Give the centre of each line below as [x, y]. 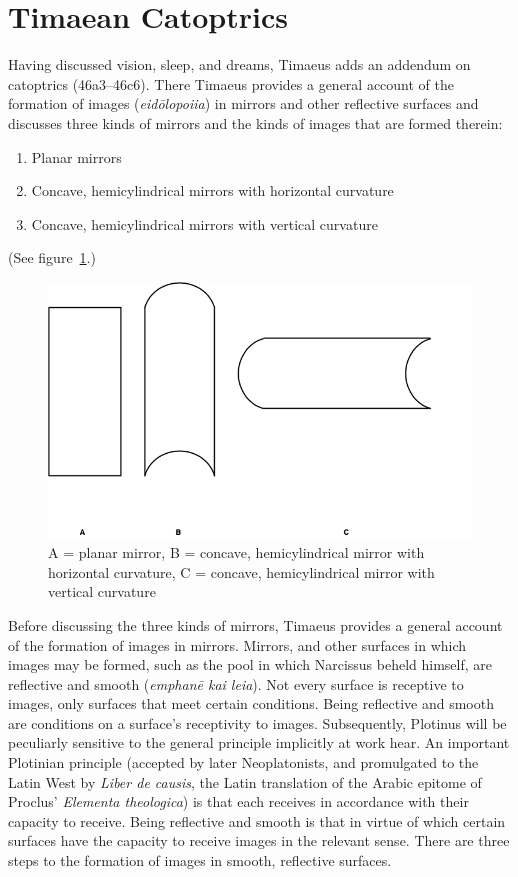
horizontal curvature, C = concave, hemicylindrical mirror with [241, 571]
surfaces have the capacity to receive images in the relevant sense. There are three [259, 840]
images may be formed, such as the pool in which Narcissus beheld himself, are [250, 664]
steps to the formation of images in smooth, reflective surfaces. [200, 860]
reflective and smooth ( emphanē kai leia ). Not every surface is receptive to [236, 683]
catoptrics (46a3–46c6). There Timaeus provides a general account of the [231, 83]
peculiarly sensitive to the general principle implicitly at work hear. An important [259, 742]
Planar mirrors [76, 156]
